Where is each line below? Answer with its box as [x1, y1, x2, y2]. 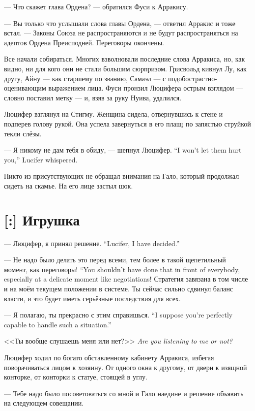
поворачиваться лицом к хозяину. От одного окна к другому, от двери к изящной [4, 362, 247, 372]
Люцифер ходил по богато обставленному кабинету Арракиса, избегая [4, 352, 214, 362]
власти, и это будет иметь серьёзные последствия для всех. [4, 293, 181, 303]
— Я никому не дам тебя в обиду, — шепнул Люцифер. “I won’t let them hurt [4, 145, 242, 155]
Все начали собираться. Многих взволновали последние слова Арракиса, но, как [4, 54, 245, 64]
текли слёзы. [4, 128, 42, 138]
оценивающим [4, 83, 46, 93]
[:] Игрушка [4, 209, 80, 229]
